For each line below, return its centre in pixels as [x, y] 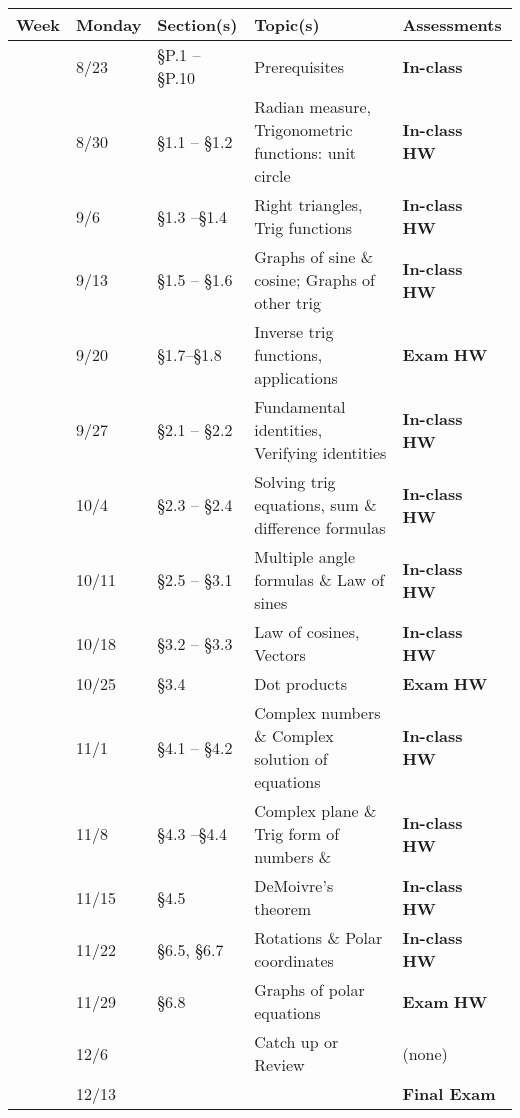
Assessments [452, 24]
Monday [109, 24]
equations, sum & [315, 504]
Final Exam [449, 1093]
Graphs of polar [309, 989]
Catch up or [296, 1041]
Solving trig [295, 481]
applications [296, 377]
